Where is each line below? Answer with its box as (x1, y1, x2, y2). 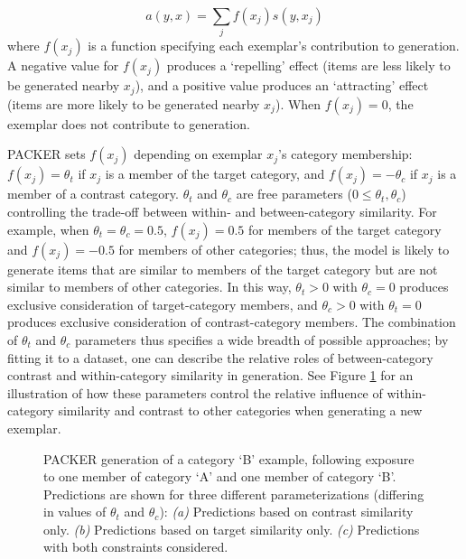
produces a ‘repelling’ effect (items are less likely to (166, 56, 451, 75)
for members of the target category (247, 219, 442, 238)
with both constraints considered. (43, 537, 228, 556)
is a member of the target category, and (105, 164, 325, 183)
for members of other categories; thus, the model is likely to (118, 239, 450, 258)
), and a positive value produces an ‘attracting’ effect (135, 76, 429, 95)
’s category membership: (278, 144, 413, 163)
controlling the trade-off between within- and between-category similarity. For (7, 201, 437, 220)
